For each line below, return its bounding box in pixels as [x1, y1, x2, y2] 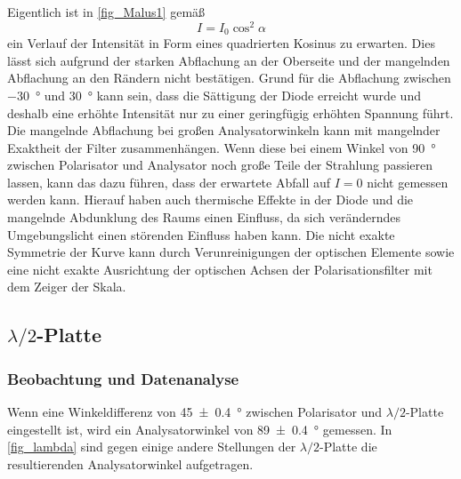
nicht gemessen [367, 172, 449, 191]
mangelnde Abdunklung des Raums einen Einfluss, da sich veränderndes [7, 208, 400, 227]
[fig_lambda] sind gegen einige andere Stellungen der [7, 437, 296, 456]
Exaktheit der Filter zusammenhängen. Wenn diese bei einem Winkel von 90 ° [7, 138, 436, 156]
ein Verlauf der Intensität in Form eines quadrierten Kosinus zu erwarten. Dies [7, 34, 435, 52]
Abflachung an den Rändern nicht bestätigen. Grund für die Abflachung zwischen [7, 68, 451, 87]
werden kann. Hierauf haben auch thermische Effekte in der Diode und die [7, 190, 414, 209]
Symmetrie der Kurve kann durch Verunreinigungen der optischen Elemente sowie [7, 243, 455, 261]
